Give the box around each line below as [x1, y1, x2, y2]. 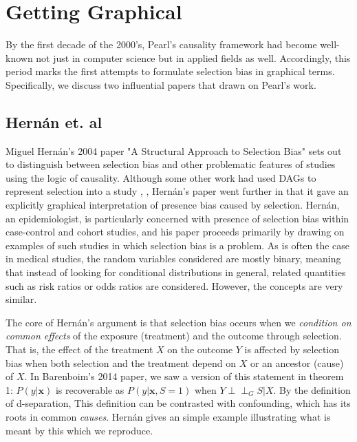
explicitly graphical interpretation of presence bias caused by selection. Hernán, [6, 198, 340, 212]
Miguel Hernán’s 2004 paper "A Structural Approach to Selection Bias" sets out [6, 143, 342, 158]
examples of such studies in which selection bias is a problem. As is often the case [6, 238, 350, 252]
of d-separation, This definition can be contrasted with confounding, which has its [6, 396, 351, 410]
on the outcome [167, 342, 233, 357]
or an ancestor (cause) [250, 355, 344, 370]
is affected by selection [244, 342, 340, 357]
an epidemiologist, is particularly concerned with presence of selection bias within [6, 211, 349, 225]
